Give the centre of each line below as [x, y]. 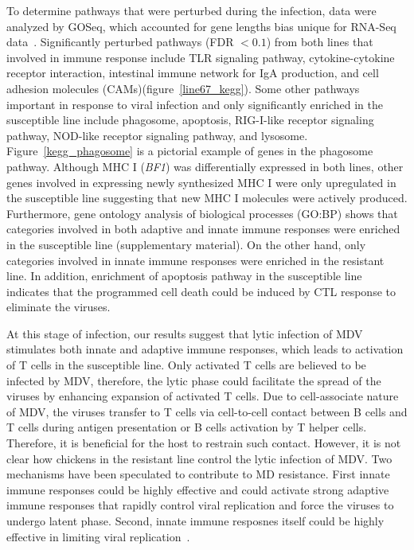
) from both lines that [320, 42]
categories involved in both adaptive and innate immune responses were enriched [203, 229]
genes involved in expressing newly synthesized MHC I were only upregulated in [201, 182]
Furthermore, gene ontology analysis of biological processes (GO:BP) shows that [202, 213]
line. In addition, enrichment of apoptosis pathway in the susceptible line [184, 276]
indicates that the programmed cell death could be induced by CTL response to [201, 291]
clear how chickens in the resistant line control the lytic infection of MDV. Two [199, 458]
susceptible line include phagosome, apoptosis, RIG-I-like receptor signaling [190, 120]
